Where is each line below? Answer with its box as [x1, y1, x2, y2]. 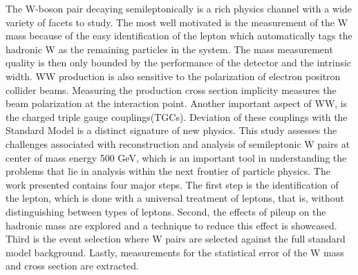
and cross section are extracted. [6, 258, 139, 273]
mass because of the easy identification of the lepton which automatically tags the [6, 28, 352, 43]
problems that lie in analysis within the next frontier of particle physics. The [6, 164, 330, 178]
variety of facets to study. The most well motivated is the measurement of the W [6, 15, 348, 29]
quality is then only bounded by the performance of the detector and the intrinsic [6, 55, 352, 70]
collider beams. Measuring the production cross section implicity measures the [6, 82, 337, 97]
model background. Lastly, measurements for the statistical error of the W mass [6, 245, 344, 259]
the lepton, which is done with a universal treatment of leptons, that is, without [6, 191, 345, 205]
